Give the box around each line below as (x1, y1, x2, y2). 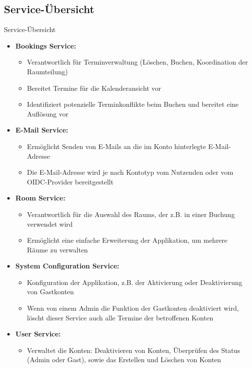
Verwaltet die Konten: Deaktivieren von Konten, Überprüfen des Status (27, 345, 240, 355)
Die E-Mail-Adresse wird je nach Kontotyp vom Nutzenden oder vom (27, 167, 234, 177)
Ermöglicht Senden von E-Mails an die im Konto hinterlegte (27, 141, 206, 151)
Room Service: (15, 193, 66, 203)
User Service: (15, 329, 61, 339)
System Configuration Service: (15, 261, 120, 271)
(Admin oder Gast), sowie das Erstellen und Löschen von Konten (27, 354, 221, 365)
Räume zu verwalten (27, 244, 88, 254)
